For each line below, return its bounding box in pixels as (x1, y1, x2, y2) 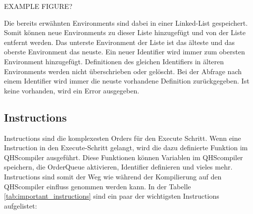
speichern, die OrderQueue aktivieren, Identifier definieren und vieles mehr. (4, 162, 233, 172)
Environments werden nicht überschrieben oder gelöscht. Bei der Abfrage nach (4, 66, 242, 76)
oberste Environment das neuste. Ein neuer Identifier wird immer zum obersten (4, 46, 245, 57)
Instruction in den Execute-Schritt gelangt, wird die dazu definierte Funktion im (4, 142, 248, 153)
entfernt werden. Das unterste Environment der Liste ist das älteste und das (4, 37, 235, 47)
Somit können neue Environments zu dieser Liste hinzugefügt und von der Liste (4, 27, 246, 38)
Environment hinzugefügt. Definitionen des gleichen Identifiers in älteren (4, 56, 224, 66)
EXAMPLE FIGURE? (4, 1, 72, 11)
